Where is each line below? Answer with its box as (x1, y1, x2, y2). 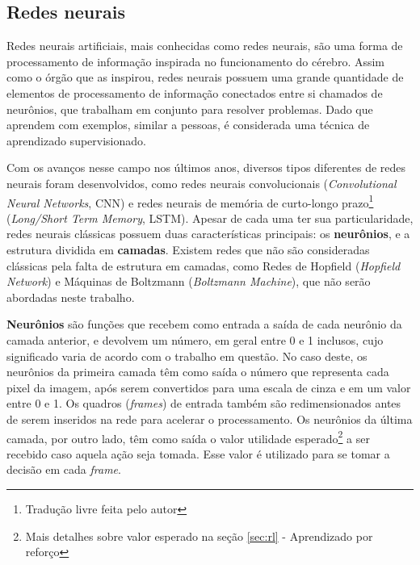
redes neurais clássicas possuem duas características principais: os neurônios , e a (6, 225, 410, 242)
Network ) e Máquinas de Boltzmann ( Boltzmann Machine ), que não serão (6, 273, 371, 290)
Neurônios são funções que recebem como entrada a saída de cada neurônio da (6, 316, 402, 333)
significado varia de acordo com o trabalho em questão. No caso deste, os (6, 347, 367, 364)
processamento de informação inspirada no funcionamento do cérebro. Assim (6, 52, 385, 69)
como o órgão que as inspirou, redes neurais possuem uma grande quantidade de (6, 69, 404, 86)
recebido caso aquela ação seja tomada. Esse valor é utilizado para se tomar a (6, 445, 390, 462)
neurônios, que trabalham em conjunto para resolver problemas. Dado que (6, 100, 373, 117)
